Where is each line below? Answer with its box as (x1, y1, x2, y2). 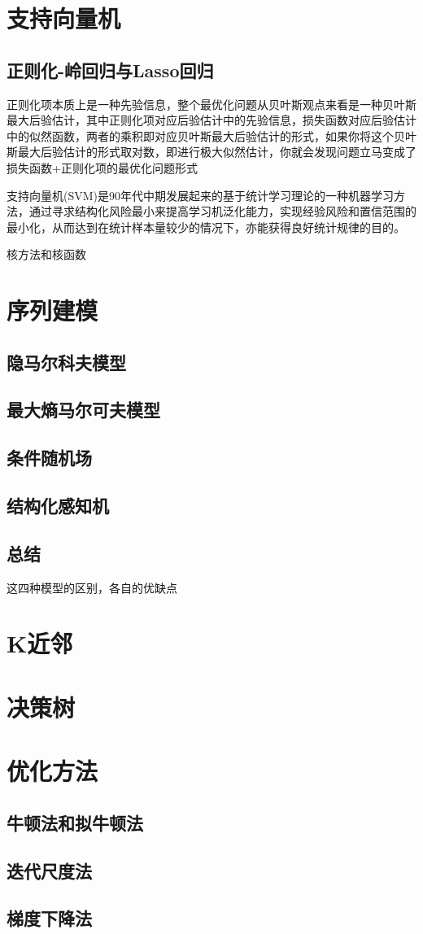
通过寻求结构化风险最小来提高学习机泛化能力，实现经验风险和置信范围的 (28, 203, 416, 220)
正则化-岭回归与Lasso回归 (7, 57, 214, 82)
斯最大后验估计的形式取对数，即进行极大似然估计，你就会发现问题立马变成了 (7, 143, 416, 160)
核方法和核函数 (7, 246, 86, 263)
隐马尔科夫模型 (7, 349, 126, 374)
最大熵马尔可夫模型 (7, 397, 160, 422)
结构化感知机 (7, 493, 109, 518)
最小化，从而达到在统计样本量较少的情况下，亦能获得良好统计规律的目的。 (7, 218, 405, 235)
